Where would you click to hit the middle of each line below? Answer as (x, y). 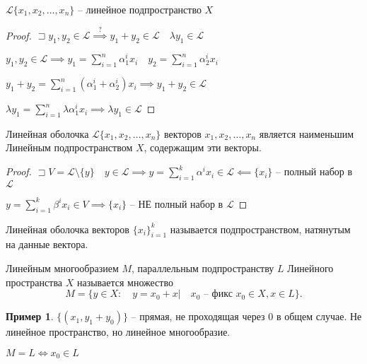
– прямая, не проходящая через (198, 316)
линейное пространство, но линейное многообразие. (118, 332)
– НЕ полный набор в (176, 203)
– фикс (218, 294)
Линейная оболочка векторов (68, 229)
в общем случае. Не (319, 316)
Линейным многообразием (62, 268)
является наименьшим (307, 133)
